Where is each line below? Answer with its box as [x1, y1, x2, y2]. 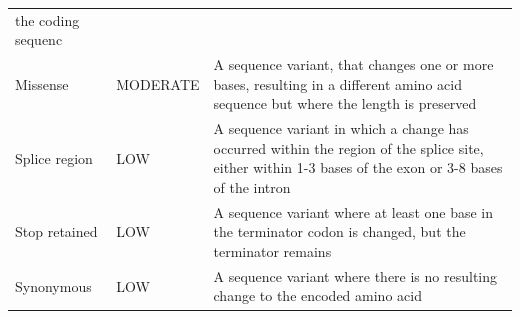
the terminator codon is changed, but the [213, 221, 466, 242]
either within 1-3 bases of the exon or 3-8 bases [213, 157, 503, 178]
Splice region [15, 147, 93, 168]
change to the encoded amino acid [213, 285, 422, 306]
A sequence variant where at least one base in [213, 201, 494, 222]
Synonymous [15, 275, 92, 296]
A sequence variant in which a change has [213, 118, 469, 139]
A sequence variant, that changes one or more [213, 54, 494, 75]
